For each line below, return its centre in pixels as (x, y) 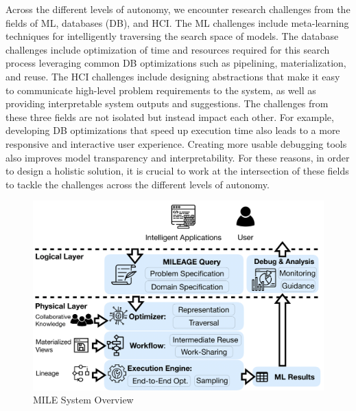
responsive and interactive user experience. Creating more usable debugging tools (176, 143)
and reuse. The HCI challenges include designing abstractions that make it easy (173, 76)
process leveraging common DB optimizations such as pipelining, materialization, (176, 63)
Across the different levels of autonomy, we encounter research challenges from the (178, 9)
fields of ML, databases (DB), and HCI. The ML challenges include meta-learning (177, 22)
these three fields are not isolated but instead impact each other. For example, (170, 116)
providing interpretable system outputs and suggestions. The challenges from (167, 103)
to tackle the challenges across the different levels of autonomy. (138, 184)
